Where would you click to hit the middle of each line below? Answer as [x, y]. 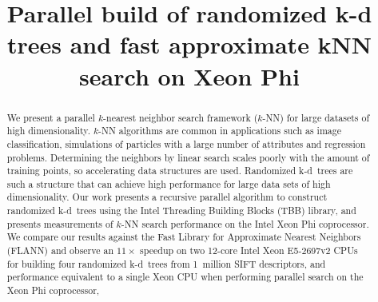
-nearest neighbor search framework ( [181, 117]
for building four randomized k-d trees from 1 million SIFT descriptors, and [166, 263]
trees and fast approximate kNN [189, 44]
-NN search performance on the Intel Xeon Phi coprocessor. [245, 223]
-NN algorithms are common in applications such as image [220, 131]
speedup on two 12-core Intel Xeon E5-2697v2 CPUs [249, 250]
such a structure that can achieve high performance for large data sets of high [169, 183]
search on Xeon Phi [189, 75]
